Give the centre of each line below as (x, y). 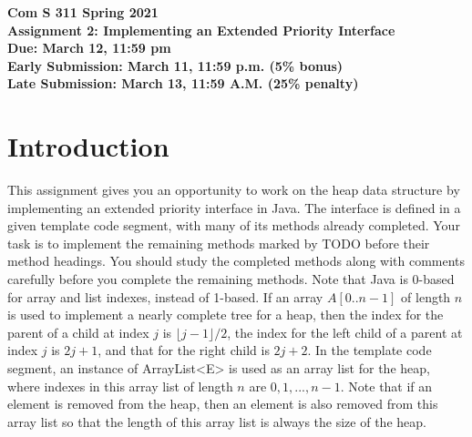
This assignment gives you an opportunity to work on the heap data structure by (234, 190)
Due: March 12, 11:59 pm (89, 48)
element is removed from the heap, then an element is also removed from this (223, 404)
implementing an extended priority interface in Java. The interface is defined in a (234, 207)
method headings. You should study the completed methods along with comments (236, 261)
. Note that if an (386, 386)
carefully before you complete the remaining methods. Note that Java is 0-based (231, 279)
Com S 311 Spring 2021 (83, 12)
